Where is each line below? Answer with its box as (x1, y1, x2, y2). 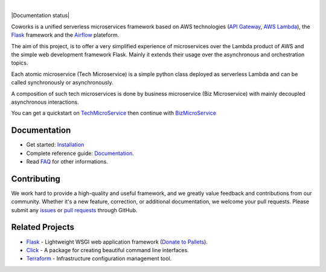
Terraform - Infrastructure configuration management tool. (26, 255, 172, 262)
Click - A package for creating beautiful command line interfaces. (26, 246, 190, 253)
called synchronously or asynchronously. (11, 79, 114, 86)
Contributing (11, 174, 60, 184)
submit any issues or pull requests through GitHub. (11, 206, 138, 213)
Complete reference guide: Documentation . (26, 150, 134, 157)
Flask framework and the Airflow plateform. (11, 31, 120, 39)
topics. (11, 59, 28, 66)
